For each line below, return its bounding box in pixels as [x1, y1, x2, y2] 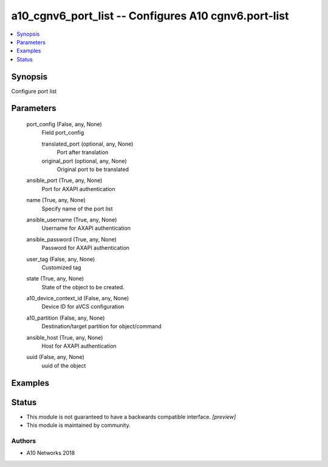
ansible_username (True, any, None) [26, 216, 117, 223]
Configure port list [11, 87, 57, 95]
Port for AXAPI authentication [41, 185, 115, 192]
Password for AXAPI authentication [41, 244, 130, 252]
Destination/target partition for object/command [41, 323, 162, 330]
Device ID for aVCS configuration [41, 303, 125, 311]
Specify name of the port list [41, 205, 113, 212]
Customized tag [41, 264, 81, 271]
